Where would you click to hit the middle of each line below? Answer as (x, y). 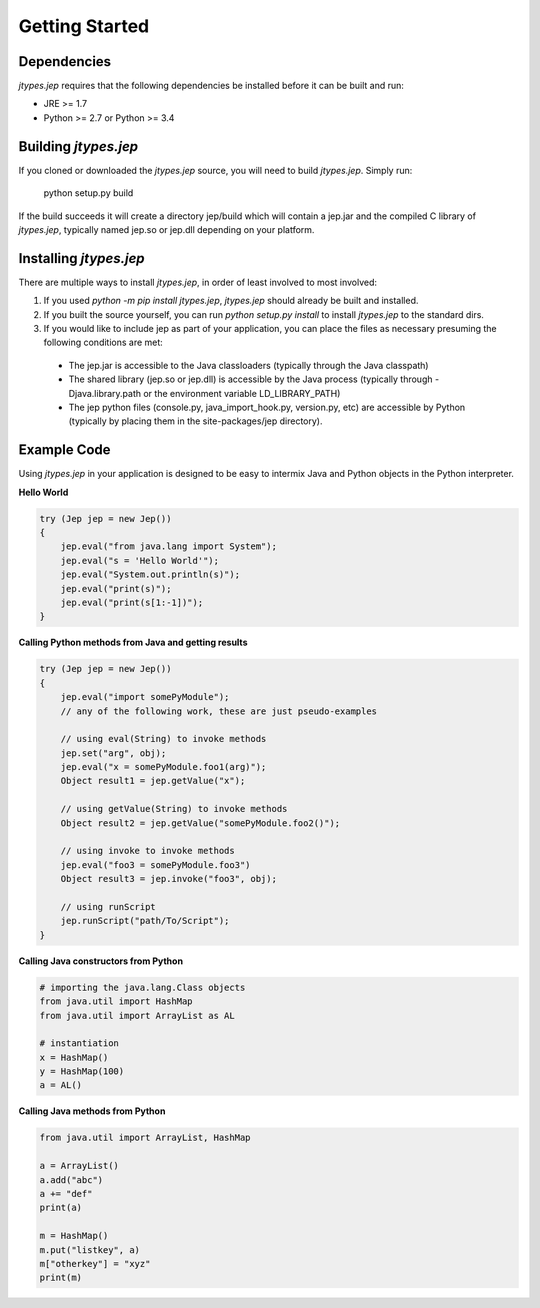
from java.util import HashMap (116, 1001)
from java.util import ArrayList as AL (137, 1015)
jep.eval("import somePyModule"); (145, 697)
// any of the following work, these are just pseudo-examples (219, 711)
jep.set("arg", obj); (113, 753)
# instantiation (79, 1043)
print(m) (61, 1278)
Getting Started (84, 26)
